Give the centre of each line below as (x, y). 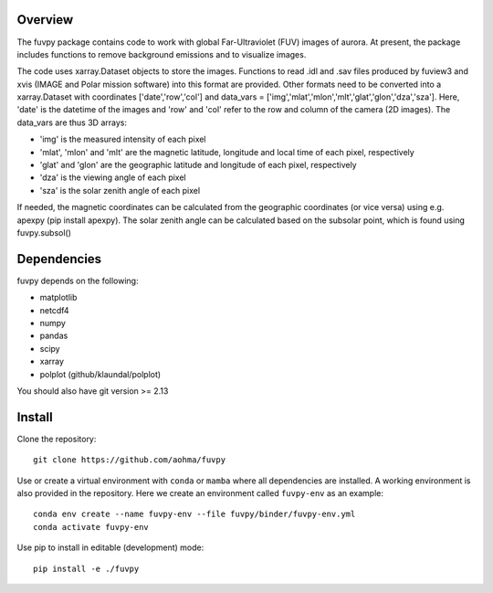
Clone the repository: (57, 439)
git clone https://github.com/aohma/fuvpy (130, 460)
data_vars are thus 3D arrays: (72, 122)
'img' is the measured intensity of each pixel (123, 139)
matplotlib (58, 298)
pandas (54, 336)
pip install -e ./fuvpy (86, 568)
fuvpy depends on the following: (78, 281)
